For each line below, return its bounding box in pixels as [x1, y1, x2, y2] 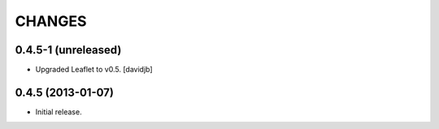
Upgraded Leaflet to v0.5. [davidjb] [35, 65, 154, 75]
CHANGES [15, 12, 87, 30]
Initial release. [35, 106, 82, 117]
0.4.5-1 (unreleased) [15, 43, 122, 57]
